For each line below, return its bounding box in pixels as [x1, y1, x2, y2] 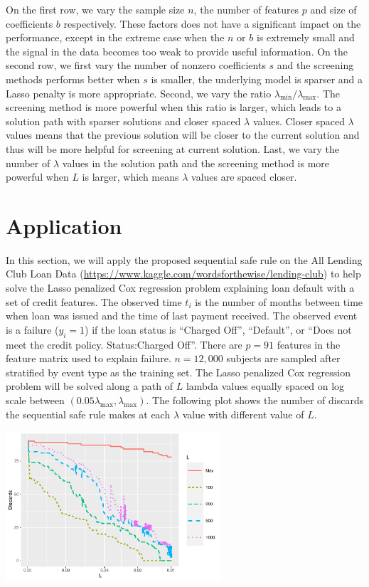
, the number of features [193, 2, 299, 16]
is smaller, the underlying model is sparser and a [151, 71, 363, 86]
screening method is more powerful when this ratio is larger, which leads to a [6, 100, 341, 115]
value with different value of [182, 406, 304, 421]
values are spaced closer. [191, 169, 297, 184]
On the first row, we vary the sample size [6, 2, 185, 16]
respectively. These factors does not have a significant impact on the [63, 16, 361, 31]
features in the [277, 337, 341, 351]
